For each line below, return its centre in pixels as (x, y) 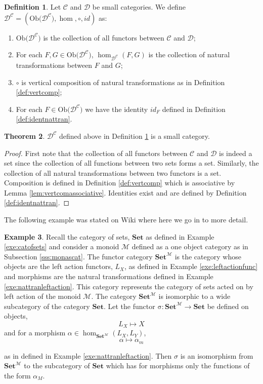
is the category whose (208, 256)
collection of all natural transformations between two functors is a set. (113, 172)
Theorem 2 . (25, 136)
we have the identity (117, 109)
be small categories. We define (139, 7)
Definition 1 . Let (33, 7)
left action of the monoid (42, 296)
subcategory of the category (47, 306)
